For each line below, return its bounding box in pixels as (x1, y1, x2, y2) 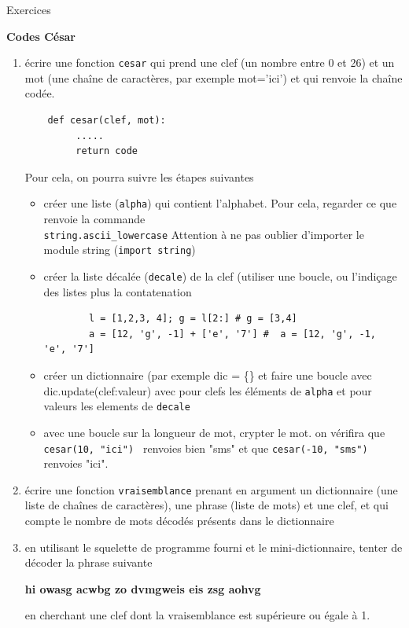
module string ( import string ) (43, 241, 196, 258)
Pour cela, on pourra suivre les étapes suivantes (24, 168, 254, 185)
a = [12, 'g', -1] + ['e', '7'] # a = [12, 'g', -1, (88, 328, 376, 340)
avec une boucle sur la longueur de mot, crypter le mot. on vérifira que (43, 424, 385, 440)
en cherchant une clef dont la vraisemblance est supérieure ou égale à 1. (24, 607, 370, 623)
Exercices (6, 2, 51, 17)
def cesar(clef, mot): (47, 115, 166, 127)
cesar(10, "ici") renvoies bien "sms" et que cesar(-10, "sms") (43, 439, 368, 456)
